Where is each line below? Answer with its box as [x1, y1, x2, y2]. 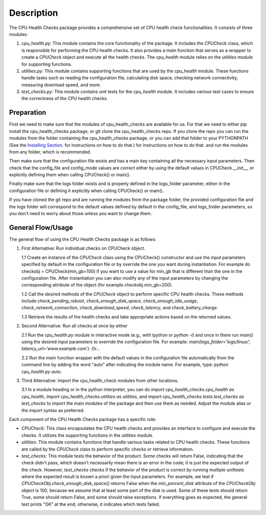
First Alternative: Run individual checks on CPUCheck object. [21, 245, 145, 251]
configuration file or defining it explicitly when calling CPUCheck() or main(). [9, 188, 165, 193]
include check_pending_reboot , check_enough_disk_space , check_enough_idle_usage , [21, 298, 199, 304]
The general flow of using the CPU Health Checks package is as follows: [9, 236, 157, 242]
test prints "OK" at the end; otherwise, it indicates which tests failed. [21, 501, 160, 507]
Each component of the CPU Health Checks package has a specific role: [9, 416, 157, 422]
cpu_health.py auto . [21, 368, 62, 374]
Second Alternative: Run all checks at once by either [21, 323, 128, 329]
